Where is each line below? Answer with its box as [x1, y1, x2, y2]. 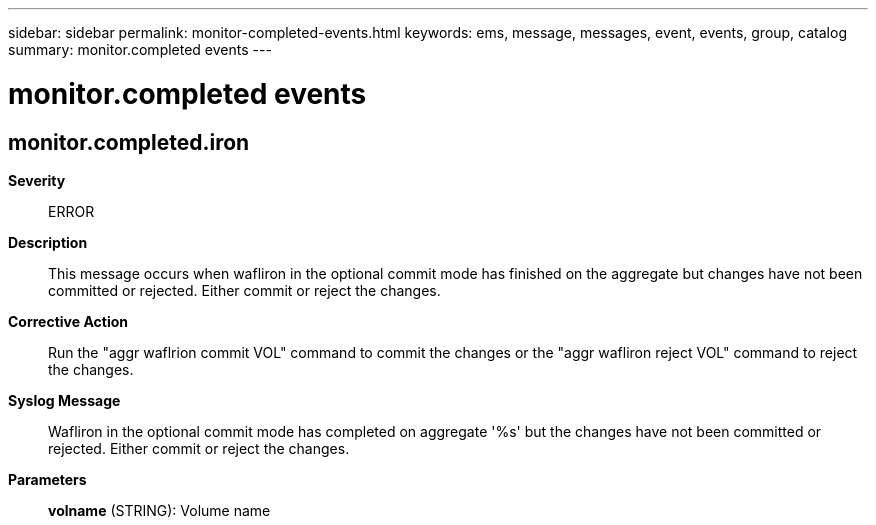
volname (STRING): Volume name [48, 501, 271, 519]
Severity [8, 171, 66, 189]
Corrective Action [8, 312, 128, 330]
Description [8, 233, 88, 251]
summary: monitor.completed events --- [8, 41, 272, 58]
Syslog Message [8, 391, 121, 409]
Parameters [8, 470, 87, 488]
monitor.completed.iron [8, 129, 250, 155]
